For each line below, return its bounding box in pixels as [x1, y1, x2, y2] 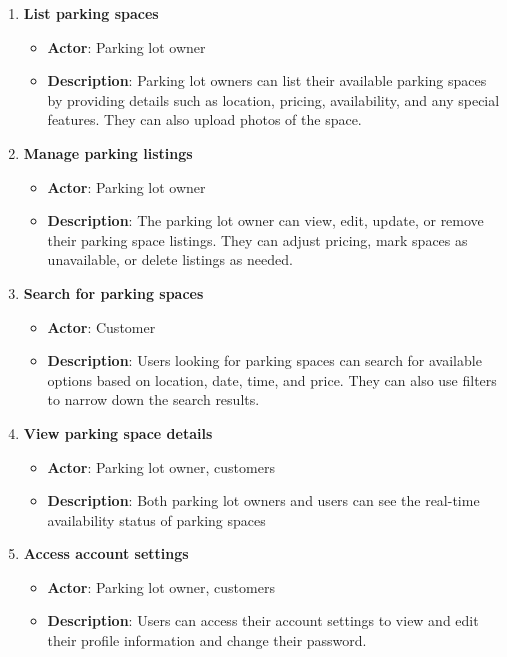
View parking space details [23, 422, 213, 443]
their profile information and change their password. [47, 630, 367, 651]
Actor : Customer [47, 316, 156, 337]
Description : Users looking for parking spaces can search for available [47, 350, 482, 371]
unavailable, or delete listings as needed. [47, 249, 293, 270]
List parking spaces [23, 3, 159, 23]
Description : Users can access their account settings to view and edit [47, 610, 479, 631]
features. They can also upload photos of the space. [47, 109, 362, 130]
